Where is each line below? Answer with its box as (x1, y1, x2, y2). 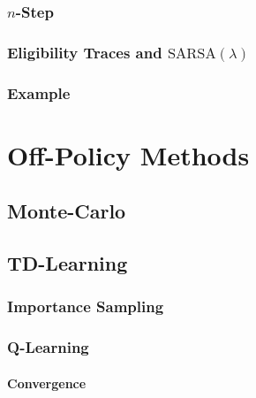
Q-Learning (7, 336, 89, 358)
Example (7, 81, 71, 103)
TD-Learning (7, 249, 128, 277)
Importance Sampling (7, 295, 164, 318)
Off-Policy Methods (7, 136, 250, 172)
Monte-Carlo (7, 197, 126, 225)
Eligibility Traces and (7, 41, 162, 63)
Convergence (7, 373, 87, 392)
